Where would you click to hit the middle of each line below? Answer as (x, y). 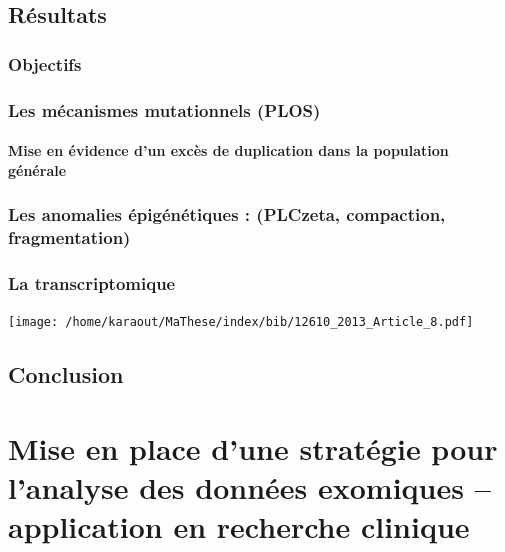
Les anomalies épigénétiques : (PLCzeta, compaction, (227, 214)
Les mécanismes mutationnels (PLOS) (164, 109)
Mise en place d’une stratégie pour (253, 447)
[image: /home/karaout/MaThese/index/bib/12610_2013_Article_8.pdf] (241, 322)
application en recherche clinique (239, 526)
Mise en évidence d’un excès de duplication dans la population (228, 150)
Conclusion (66, 374)
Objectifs (45, 63)
